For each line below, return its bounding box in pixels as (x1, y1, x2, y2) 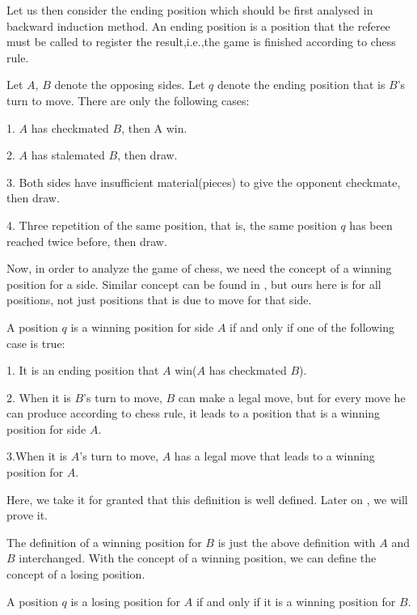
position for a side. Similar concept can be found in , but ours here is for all (6, 275, 381, 292)
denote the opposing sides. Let (54, 76, 205, 93)
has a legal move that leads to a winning (174, 447, 375, 464)
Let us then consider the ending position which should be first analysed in (6, 2, 373, 18)
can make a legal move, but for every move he (178, 388, 406, 405)
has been (349, 216, 393, 233)
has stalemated (31, 146, 105, 163)
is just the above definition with (217, 533, 376, 550)
